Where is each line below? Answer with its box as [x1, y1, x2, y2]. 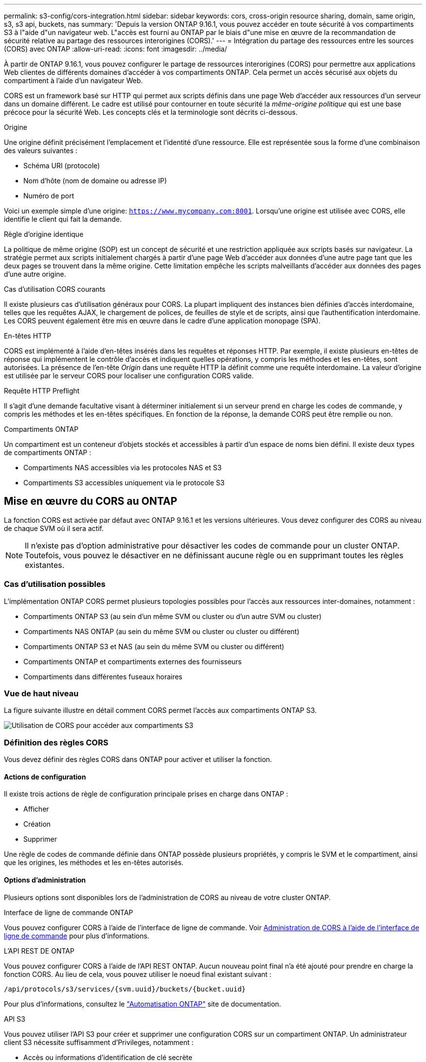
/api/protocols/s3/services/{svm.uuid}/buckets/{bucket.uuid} [4, 985, 246, 993]
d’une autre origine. [4, 270, 66, 278]
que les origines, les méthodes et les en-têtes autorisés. [4, 858, 184, 867]
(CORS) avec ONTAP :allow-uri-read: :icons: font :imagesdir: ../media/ [4, 45, 227, 53]
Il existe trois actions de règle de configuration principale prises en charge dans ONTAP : [4, 790, 288, 798]
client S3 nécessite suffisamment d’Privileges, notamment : [4, 1038, 194, 1046]
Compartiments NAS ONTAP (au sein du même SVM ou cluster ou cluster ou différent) [23, 627, 300, 636]
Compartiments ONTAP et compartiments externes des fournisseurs [23, 657, 242, 666]
